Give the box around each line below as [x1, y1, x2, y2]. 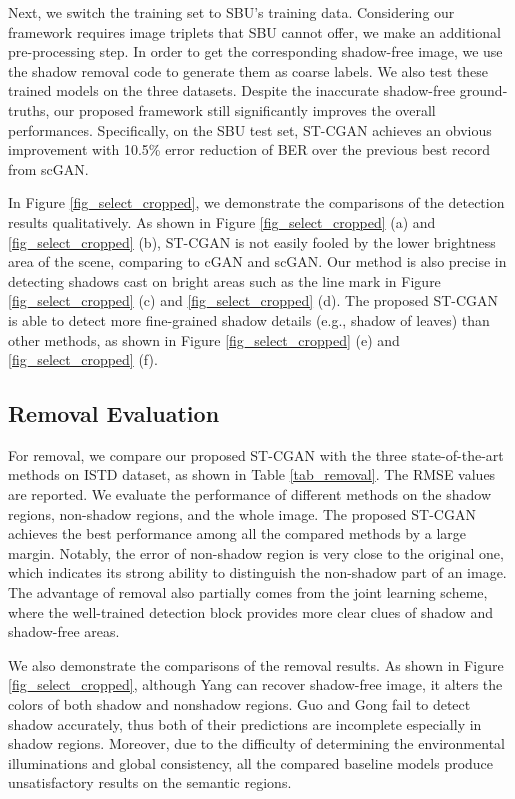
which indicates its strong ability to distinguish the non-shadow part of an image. [8, 562, 507, 583]
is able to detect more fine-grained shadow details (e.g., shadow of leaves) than [8, 309, 490, 330]
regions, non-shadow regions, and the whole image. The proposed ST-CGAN [8, 503, 476, 524]
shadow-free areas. [8, 621, 120, 642]
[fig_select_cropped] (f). [8, 349, 158, 370]
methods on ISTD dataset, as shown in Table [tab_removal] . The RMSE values [8, 464, 496, 485]
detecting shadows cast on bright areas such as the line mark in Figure [8, 270, 441, 291]
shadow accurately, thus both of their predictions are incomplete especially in [8, 713, 482, 734]
